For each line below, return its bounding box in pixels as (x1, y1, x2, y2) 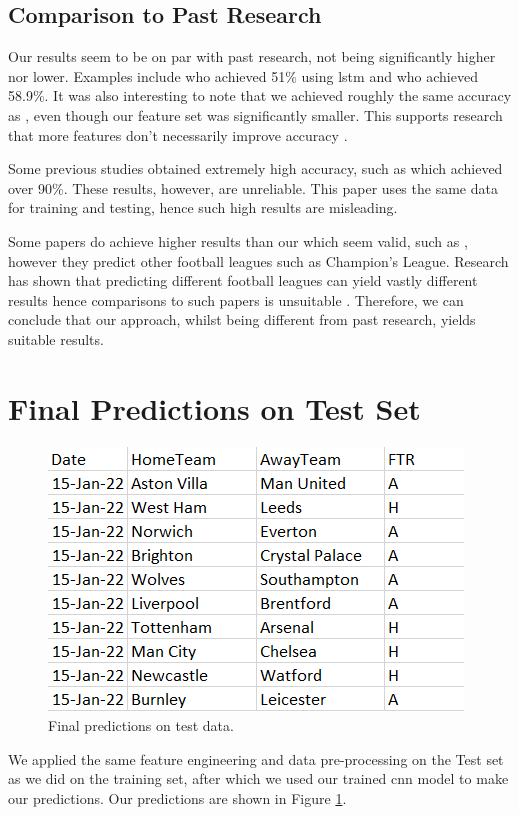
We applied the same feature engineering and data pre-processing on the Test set (8, 748, 504, 769)
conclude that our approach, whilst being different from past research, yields (8, 309, 476, 330)
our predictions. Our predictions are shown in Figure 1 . (8, 788, 347, 809)
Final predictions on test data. (48, 715, 234, 736)
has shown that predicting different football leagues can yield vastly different (8, 270, 478, 291)
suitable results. (8, 328, 104, 349)
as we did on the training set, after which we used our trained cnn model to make (8, 768, 509, 789)
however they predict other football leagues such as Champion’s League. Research (8, 250, 509, 271)
